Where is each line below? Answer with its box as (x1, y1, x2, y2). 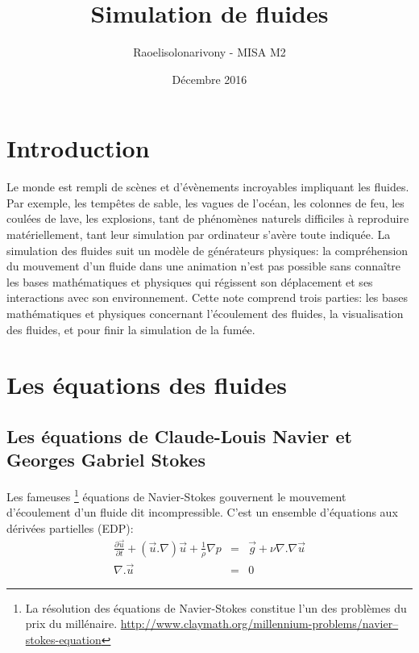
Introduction (6, 132, 150, 165)
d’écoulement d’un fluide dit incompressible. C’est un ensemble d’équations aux (6, 504, 398, 521)
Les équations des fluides (6, 368, 287, 401)
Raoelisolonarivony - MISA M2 (133, 44, 286, 61)
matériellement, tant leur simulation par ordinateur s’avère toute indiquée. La (6, 226, 391, 243)
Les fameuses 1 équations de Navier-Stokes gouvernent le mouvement (6, 486, 346, 504)
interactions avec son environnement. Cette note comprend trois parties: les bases (6, 289, 409, 306)
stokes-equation (25, 630, 102, 647)
